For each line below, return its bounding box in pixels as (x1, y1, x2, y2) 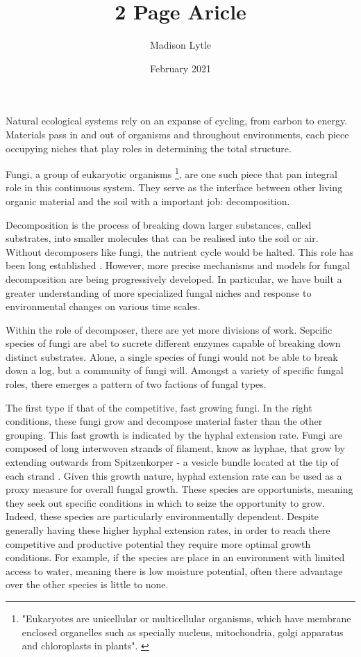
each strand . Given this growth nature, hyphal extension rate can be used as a (6, 468, 342, 482)
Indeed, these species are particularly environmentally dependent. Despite (6, 509, 319, 524)
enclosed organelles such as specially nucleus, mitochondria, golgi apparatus (22, 624, 344, 639)
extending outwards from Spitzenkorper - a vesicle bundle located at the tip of (6, 455, 339, 469)
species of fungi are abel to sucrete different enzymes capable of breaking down (6, 336, 341, 350)
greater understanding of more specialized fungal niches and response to (6, 285, 312, 300)
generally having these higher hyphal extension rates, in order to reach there (6, 523, 330, 537)
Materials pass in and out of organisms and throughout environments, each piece (6, 127, 349, 141)
